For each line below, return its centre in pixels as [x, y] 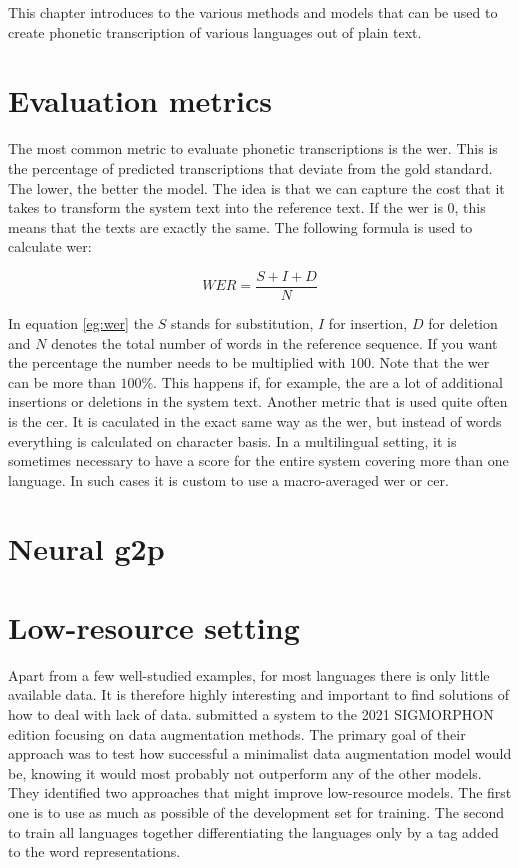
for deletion [463, 322]
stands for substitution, [242, 322]
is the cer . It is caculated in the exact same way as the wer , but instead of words [255, 420]
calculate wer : [50, 246]
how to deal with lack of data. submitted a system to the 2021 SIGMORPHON [251, 713]
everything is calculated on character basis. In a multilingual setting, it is [232, 440]
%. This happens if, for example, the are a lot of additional [322, 381]
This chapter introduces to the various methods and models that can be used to [253, 12]
